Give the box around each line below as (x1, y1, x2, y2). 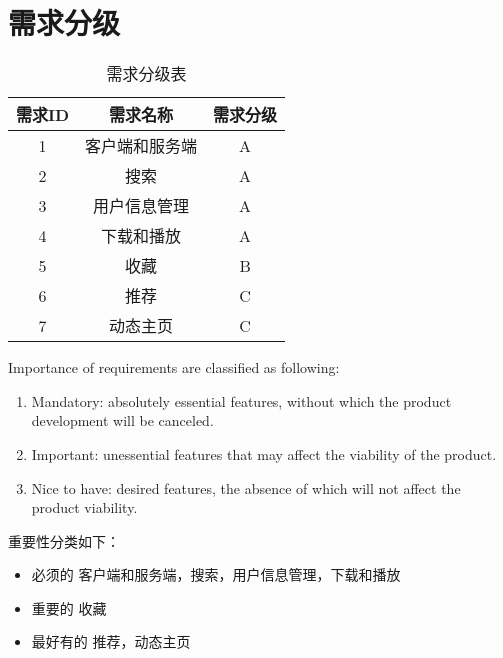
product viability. (31, 497, 138, 518)
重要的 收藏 (31, 597, 107, 618)
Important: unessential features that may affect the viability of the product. (31, 443, 497, 464)
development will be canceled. (31, 410, 214, 431)
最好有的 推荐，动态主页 (31, 631, 191, 652)
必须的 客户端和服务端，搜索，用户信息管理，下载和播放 (31, 564, 401, 585)
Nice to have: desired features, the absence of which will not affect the (31, 477, 461, 498)
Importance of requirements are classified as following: (8, 357, 340, 378)
